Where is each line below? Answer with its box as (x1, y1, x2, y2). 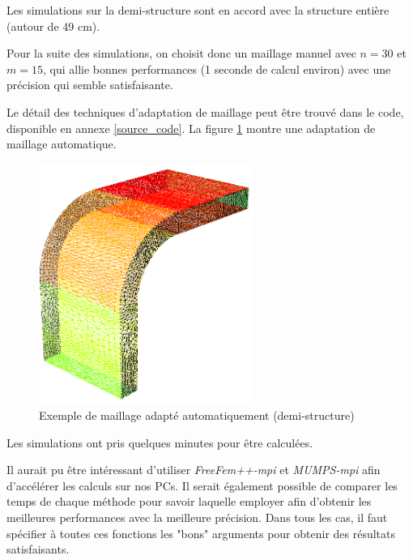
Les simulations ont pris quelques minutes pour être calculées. (6, 434, 313, 451)
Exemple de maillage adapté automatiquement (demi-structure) (39, 406, 355, 423)
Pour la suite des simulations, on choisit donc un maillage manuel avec (6, 45, 356, 62)
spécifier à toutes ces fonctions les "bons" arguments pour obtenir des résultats (6, 524, 396, 541)
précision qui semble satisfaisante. (6, 76, 173, 93)
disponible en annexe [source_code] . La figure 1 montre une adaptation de (6, 119, 376, 136)
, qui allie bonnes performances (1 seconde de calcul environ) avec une (42, 60, 391, 77)
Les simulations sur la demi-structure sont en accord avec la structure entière (6, 2, 390, 18)
